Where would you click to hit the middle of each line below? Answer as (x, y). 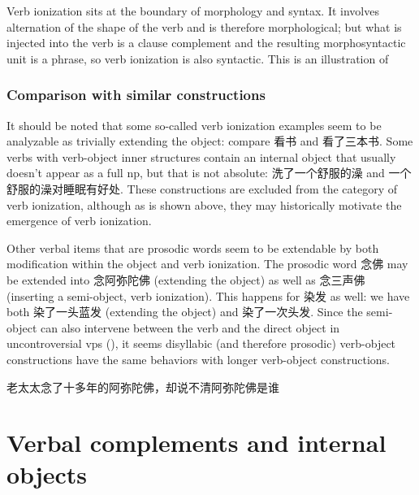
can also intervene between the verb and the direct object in (190, 327)
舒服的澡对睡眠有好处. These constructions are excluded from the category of (202, 188)
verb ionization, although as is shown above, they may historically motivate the (204, 204)
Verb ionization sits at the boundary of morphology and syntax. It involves (193, 11)
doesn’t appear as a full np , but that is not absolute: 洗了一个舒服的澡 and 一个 (209, 173)
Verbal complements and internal (197, 443)
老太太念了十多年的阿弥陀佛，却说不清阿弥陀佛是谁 (143, 386)
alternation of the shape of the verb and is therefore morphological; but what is (204, 26)
